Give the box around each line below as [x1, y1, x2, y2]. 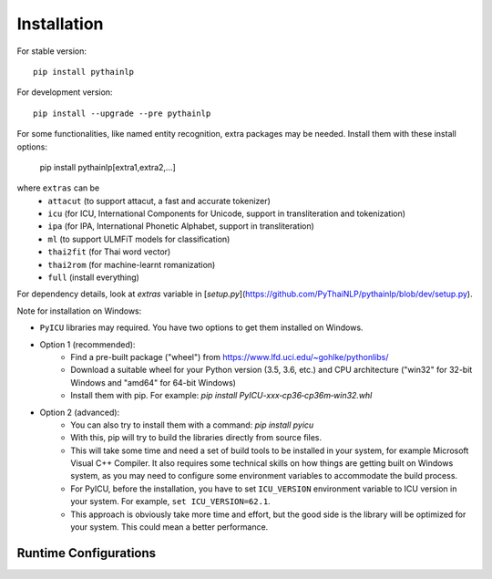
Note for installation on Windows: [16, 305, 142, 316]
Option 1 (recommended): [39, 338, 136, 350]
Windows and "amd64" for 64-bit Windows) [70, 377, 237, 388]
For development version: [16, 87, 113, 98]
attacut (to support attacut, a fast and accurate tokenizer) [47, 195, 271, 206]
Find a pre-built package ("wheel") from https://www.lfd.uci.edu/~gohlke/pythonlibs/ [70, 351, 389, 362]
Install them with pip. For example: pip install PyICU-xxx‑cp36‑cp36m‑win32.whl [70, 390, 373, 401]
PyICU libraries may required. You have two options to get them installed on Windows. [39, 322, 364, 333]
